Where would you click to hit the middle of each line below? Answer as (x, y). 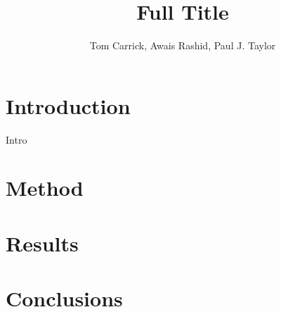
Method (45, 188)
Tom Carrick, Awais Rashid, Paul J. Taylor (183, 45)
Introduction (68, 105)
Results (42, 243)
